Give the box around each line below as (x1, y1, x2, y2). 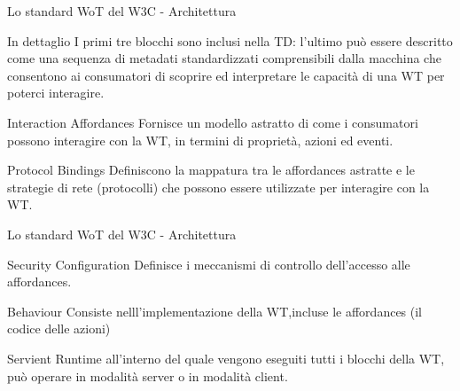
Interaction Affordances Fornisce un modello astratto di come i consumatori (7, 113, 418, 131)
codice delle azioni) (7, 319, 111, 338)
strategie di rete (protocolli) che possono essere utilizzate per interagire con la (7, 177, 430, 196)
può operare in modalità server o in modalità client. (7, 366, 288, 385)
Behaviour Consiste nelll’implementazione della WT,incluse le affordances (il (7, 301, 423, 320)
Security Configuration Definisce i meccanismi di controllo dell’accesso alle (7, 254, 410, 273)
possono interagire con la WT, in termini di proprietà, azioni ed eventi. (7, 130, 394, 149)
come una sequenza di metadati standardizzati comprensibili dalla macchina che (7, 49, 441, 67)
